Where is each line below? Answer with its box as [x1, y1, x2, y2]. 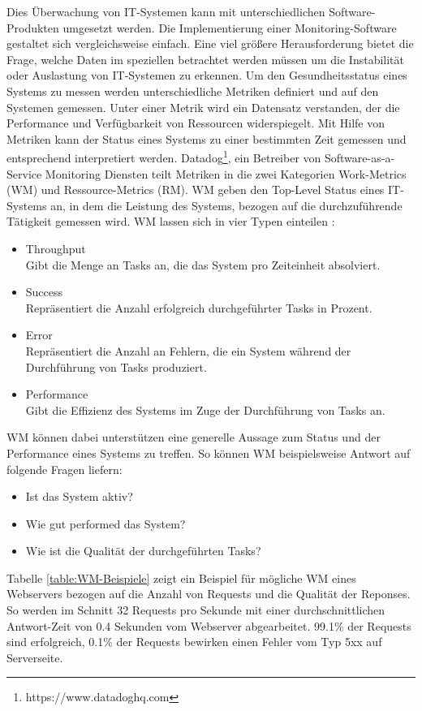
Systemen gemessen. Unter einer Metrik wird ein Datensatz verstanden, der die [6, 98, 400, 115]
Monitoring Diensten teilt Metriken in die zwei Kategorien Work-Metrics [45, 165, 407, 182]
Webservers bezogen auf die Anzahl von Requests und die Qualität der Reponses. [6, 585, 411, 602]
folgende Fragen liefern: [6, 460, 123, 477]
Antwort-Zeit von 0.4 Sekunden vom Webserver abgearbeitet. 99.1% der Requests [6, 617, 411, 634]
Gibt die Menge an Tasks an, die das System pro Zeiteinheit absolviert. [25, 256, 381, 273]
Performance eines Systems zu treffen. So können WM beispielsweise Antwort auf [6, 444, 411, 461]
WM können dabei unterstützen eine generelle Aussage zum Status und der [6, 429, 381, 446]
